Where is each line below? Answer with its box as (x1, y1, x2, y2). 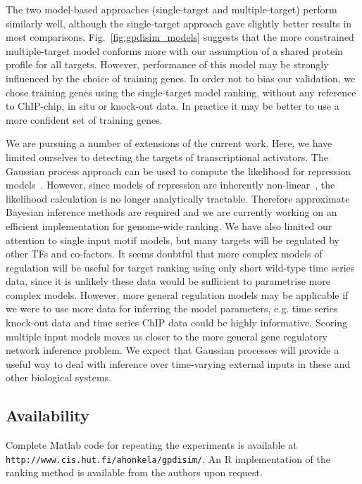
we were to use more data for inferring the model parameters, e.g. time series (6, 301, 338, 316)
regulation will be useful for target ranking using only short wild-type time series (6, 260, 355, 274)
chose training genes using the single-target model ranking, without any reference (6, 84, 356, 99)
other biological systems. (6, 370, 111, 385)
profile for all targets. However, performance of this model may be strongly (6, 57, 329, 72)
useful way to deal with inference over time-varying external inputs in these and (6, 356, 351, 371)
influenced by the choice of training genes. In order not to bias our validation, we (6, 70, 356, 85)
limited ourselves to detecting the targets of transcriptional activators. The (6, 149, 328, 164)
